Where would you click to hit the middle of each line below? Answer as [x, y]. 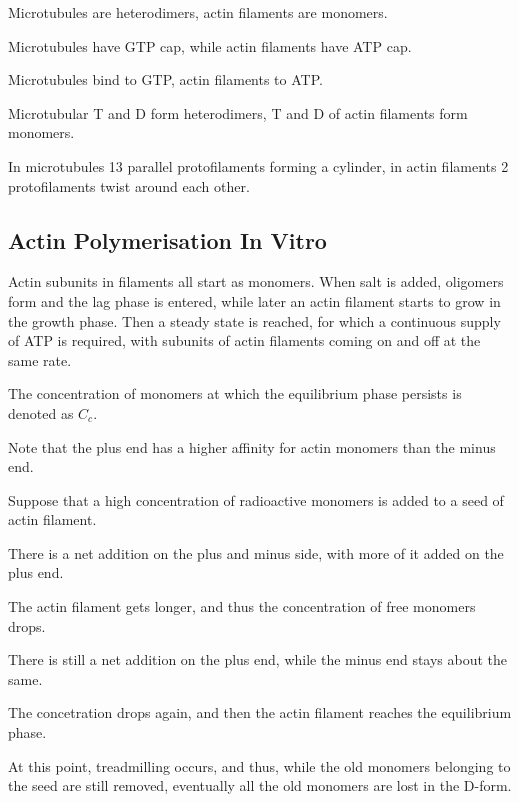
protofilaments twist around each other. [129, 185]
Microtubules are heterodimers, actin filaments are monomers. [198, 12]
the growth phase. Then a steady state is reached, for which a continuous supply [254, 320]
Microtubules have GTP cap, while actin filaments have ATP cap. [210, 45]
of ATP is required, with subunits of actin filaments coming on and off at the [244, 340]
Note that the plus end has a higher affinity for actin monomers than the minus [252, 446]
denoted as [41, 412]
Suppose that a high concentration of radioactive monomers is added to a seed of [256, 499]
